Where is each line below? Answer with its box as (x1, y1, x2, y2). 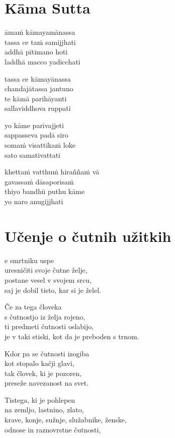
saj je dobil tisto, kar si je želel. (5, 284, 101, 295)
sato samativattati (5, 149, 60, 160)
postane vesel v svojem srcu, (5, 274, 92, 285)
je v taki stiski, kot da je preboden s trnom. (5, 331, 139, 341)
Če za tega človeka (5, 301, 62, 312)
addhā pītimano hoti (5, 46, 68, 57)
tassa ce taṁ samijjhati (5, 36, 76, 47)
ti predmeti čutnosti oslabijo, (5, 321, 94, 332)
